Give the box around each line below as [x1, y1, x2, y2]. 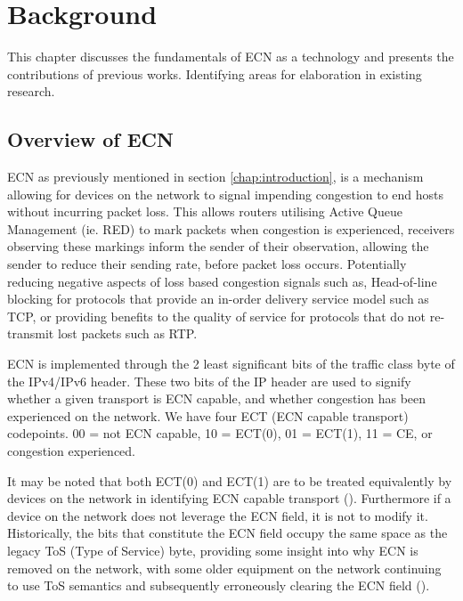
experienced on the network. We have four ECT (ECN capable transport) [7, 406, 409, 425]
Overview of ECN [7, 126, 174, 153]
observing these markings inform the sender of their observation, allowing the [7, 237, 429, 256]
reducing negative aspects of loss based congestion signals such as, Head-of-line [7, 272, 437, 290]
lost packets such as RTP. [57, 324, 198, 343]
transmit [7, 324, 54, 343]
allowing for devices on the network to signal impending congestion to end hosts [7, 184, 444, 203]
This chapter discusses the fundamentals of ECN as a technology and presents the [7, 47, 454, 66]
